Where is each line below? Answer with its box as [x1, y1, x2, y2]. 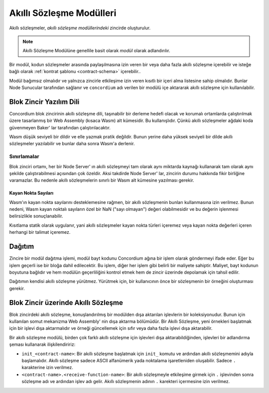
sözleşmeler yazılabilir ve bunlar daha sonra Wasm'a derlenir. [9, 141, 135, 147]
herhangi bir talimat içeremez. [9, 229, 71, 235]
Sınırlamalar [9, 153, 39, 160]
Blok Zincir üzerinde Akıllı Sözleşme [9, 298, 123, 307]
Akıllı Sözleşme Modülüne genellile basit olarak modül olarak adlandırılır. [22, 48, 170, 54]
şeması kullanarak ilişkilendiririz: [9, 341, 76, 348]
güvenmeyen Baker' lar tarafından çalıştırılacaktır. [9, 124, 111, 130]
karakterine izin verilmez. [21, 365, 73, 371]
